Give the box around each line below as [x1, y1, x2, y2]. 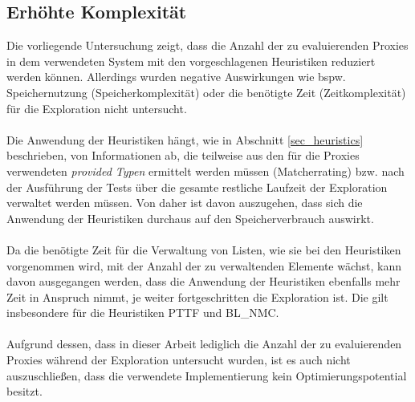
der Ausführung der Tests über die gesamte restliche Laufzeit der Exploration [6, 178, 388, 195]
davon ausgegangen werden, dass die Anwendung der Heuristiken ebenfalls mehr [6, 273, 401, 290]
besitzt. [6, 383, 43, 400]
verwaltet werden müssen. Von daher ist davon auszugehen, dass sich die [6, 194, 363, 211]
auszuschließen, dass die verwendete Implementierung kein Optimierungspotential [6, 367, 407, 384]
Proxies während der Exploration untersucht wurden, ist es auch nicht [6, 351, 351, 368]
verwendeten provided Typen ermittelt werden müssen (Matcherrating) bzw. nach [6, 162, 405, 179]
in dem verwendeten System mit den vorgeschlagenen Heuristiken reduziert [6, 52, 376, 69]
